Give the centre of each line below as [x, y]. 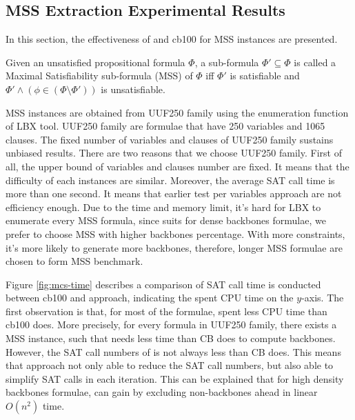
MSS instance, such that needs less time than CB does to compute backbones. [171, 338]
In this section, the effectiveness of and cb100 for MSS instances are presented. [172, 39]
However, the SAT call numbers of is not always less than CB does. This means [173, 351]
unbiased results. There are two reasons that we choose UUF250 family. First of [174, 153]
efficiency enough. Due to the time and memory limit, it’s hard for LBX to [163, 207]
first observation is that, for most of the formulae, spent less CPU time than [166, 311]
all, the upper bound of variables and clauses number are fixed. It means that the [177, 166]
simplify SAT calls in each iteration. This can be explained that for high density [175, 378]
